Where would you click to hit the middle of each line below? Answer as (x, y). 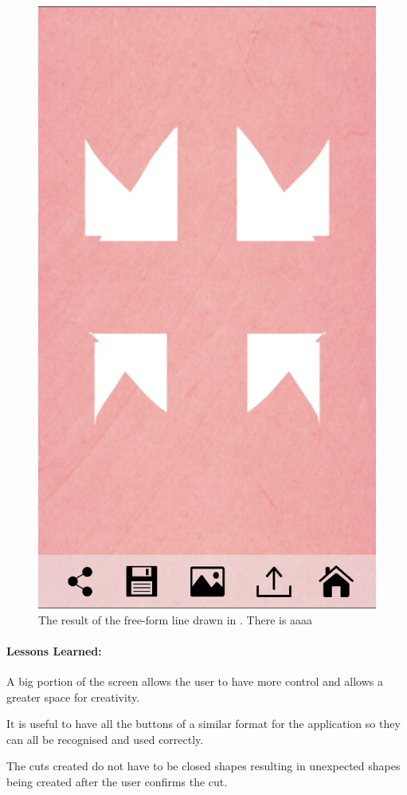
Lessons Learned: (54, 650)
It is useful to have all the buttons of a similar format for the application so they (203, 724)
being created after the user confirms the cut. (117, 782)
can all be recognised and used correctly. (105, 739)
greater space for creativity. (73, 697)
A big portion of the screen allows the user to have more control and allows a (195, 681)
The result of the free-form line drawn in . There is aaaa (176, 619)
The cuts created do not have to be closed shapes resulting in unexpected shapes (203, 766)
